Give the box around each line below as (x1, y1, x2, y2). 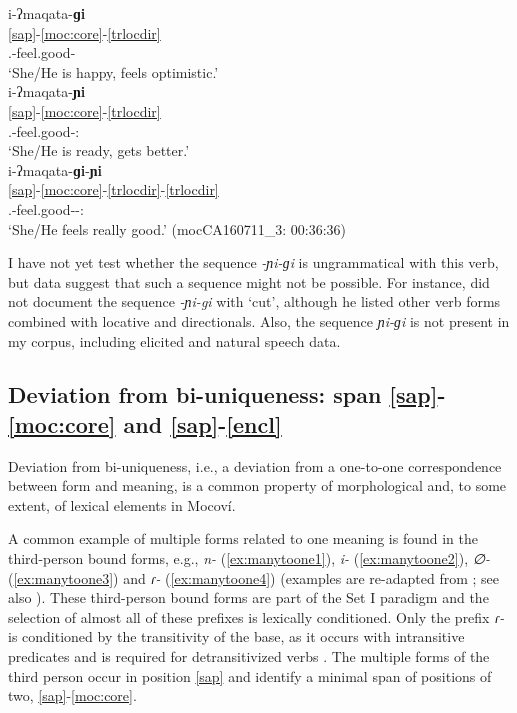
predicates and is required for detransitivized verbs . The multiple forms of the (8, 646, 490, 667)
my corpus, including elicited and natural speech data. (8, 330, 341, 351)
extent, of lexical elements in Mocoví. (8, 494, 236, 515)
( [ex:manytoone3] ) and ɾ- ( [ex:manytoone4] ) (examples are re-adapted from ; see (8, 567, 500, 588)
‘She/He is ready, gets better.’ (8, 140, 190, 161)
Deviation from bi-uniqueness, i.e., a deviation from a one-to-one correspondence (8, 455, 502, 476)
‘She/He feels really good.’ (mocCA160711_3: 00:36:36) (8, 218, 347, 239)
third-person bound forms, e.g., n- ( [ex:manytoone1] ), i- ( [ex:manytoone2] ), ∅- (8, 548, 490, 569)
